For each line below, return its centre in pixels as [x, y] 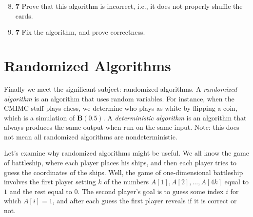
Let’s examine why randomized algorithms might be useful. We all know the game [126, 153]
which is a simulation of [39, 117]
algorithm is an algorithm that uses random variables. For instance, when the [119, 98]
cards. [24, 15]
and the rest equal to [41, 191]
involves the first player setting [50, 182]
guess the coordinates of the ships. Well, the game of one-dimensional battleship [124, 172]
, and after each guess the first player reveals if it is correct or [145, 201]
